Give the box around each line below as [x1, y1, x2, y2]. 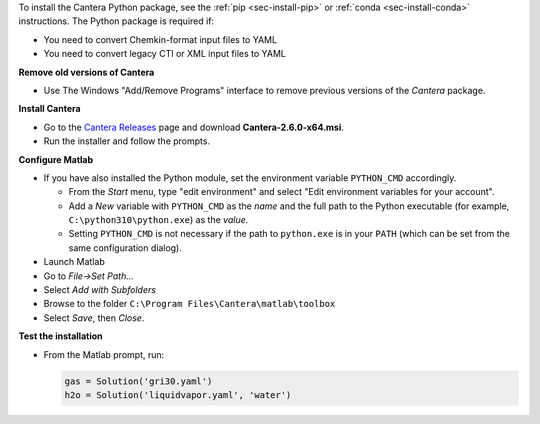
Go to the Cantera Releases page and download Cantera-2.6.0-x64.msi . [43, 121, 345, 133]
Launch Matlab [43, 256, 105, 268]
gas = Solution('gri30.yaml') [64, 375, 213, 387]
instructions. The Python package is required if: [18, 15, 215, 27]
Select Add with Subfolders [43, 284, 157, 296]
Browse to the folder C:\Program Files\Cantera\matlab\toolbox [43, 298, 336, 310]
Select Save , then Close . [43, 311, 145, 324]
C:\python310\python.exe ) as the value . [68, 214, 249, 226]
